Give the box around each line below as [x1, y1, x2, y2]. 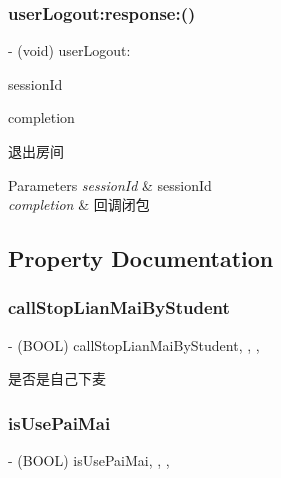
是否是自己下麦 [8, 368, 106, 389]
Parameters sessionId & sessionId [8, 174, 212, 195]
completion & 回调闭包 [8, 194, 150, 215]
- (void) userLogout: [8, 40, 131, 61]
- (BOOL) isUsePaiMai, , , [8, 450, 170, 471]
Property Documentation [8, 243, 274, 274]
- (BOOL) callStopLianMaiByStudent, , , [8, 334, 260, 355]
